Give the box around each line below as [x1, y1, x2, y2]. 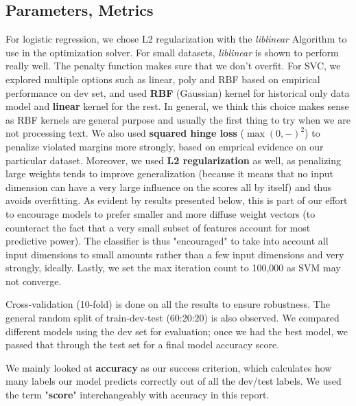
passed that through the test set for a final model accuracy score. [5, 337, 280, 352]
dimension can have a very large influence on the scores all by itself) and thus [5, 179, 332, 194]
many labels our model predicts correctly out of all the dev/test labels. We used [5, 374, 342, 388]
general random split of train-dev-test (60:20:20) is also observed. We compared [5, 311, 340, 325]
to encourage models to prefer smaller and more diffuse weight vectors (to [5, 206, 316, 221]
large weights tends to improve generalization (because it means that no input [5, 166, 333, 181]
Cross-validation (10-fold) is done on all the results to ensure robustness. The [5, 297, 330, 311]
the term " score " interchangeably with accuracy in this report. [5, 387, 270, 402]
